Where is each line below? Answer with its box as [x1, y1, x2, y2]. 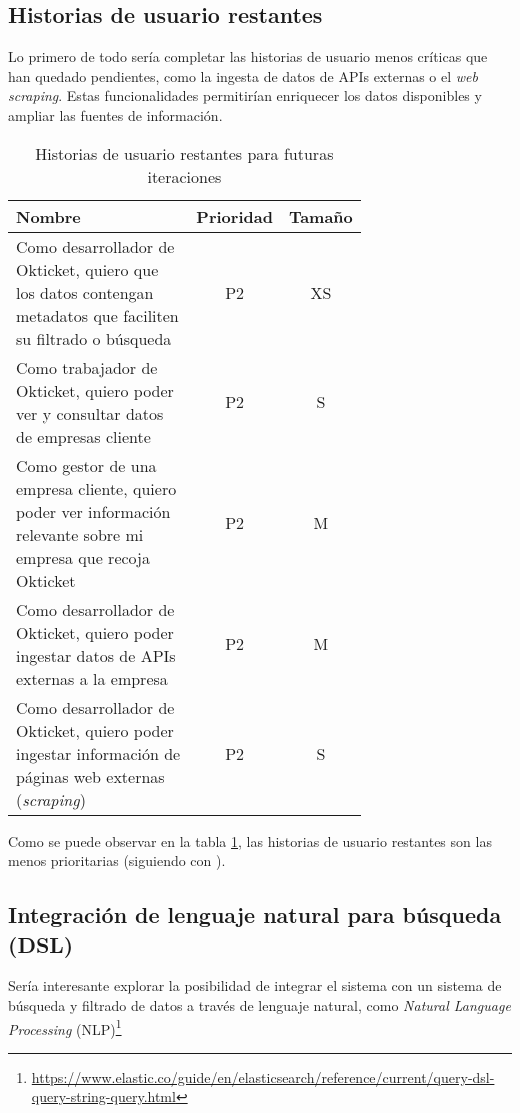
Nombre [16, 204, 81, 228]
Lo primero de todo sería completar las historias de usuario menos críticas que [8, 46, 488, 67]
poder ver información [16, 499, 171, 523]
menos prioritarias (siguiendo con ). [8, 850, 226, 871]
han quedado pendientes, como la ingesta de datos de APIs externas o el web [8, 65, 478, 86]
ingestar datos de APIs [16, 643, 176, 667]
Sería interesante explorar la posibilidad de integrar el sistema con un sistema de [8, 975, 502, 996]
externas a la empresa [16, 666, 168, 690]
